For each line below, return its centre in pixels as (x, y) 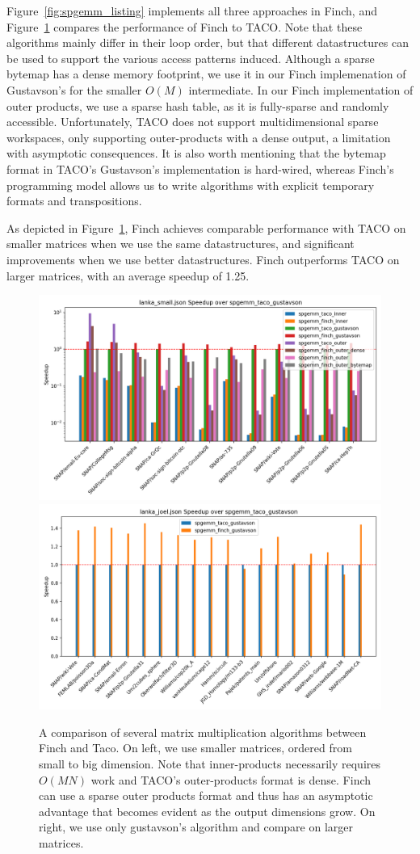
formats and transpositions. (74, 201)
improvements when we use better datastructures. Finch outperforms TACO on (203, 259)
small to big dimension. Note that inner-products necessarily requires (210, 763)
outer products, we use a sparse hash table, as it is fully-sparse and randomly (198, 105)
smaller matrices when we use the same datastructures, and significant (181, 244)
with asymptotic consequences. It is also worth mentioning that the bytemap (196, 153)
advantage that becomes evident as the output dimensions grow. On (207, 811)
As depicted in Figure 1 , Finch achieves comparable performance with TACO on (206, 227)
